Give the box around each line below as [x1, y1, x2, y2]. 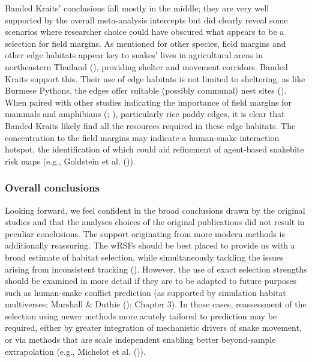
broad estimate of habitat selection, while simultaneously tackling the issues [5, 250, 284, 263]
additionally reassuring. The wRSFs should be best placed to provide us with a [5, 239, 295, 252]
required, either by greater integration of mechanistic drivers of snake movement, [5, 321, 302, 334]
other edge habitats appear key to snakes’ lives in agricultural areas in [5, 49, 263, 61]
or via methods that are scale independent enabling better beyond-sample [5, 333, 276, 346]
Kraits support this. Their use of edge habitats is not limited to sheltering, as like [5, 72, 305, 85]
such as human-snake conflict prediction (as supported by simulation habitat [5, 286, 286, 298]
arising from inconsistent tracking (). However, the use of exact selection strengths [5, 262, 307, 275]
